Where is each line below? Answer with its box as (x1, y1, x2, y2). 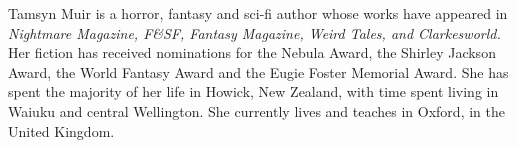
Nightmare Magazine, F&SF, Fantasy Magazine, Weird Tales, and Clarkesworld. (8, 22, 501, 43)
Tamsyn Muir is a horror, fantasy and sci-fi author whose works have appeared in (8, 3, 508, 23)
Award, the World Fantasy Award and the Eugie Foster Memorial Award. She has (8, 61, 509, 82)
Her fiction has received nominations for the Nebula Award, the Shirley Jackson (8, 42, 496, 63)
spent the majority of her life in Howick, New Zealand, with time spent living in (8, 81, 499, 102)
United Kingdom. (8, 120, 115, 141)
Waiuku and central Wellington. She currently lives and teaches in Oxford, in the (8, 100, 505, 121)
